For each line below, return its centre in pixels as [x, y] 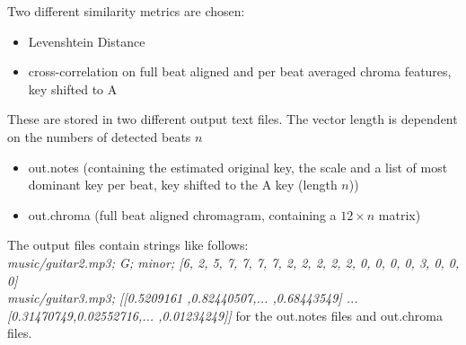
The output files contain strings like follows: [128, 245]
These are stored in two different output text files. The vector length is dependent [233, 119]
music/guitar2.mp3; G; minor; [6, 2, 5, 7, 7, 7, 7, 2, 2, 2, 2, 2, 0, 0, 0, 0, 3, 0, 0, [233, 262]
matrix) [400, 214]
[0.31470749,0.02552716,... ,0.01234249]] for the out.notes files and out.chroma [225, 315]
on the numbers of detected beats [99, 136]
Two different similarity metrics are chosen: [126, 11]
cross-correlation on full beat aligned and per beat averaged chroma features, [240, 71]
